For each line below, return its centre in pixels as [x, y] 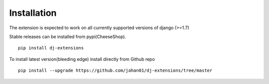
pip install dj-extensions [51, 48]
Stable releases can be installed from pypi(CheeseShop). [68, 37]
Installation [33, 13]
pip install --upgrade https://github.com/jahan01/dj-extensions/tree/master [115, 71]
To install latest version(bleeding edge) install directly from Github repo [82, 59]
